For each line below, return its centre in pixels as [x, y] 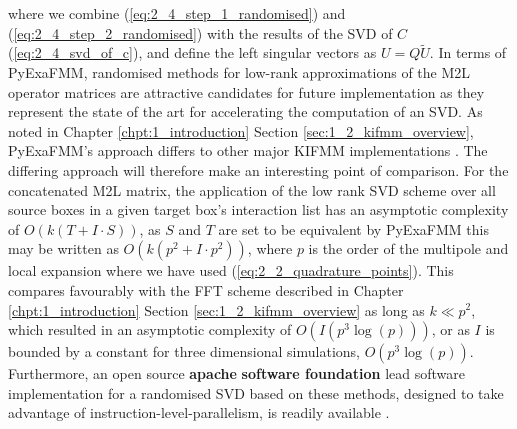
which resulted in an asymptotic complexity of [150, 329]
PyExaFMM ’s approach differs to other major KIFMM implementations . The [248, 150]
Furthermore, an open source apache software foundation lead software [236, 373]
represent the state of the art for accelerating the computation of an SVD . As [245, 111]
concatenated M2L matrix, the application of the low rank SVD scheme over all [252, 189]
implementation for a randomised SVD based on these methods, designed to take [256, 392]
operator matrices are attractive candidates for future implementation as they [246, 91]
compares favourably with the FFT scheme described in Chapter [206, 289]
